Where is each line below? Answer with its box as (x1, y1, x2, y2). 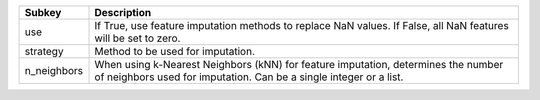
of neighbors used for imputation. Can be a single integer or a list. (94, 70, 404, 84)
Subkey (24, 6, 62, 19)
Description (94, 6, 152, 19)
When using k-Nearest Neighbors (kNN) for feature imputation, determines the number (94, 58, 504, 71)
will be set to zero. (94, 31, 181, 45)
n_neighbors (24, 64, 84, 77)
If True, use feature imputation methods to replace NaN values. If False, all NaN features (94, 19, 509, 32)
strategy (24, 45, 64, 58)
